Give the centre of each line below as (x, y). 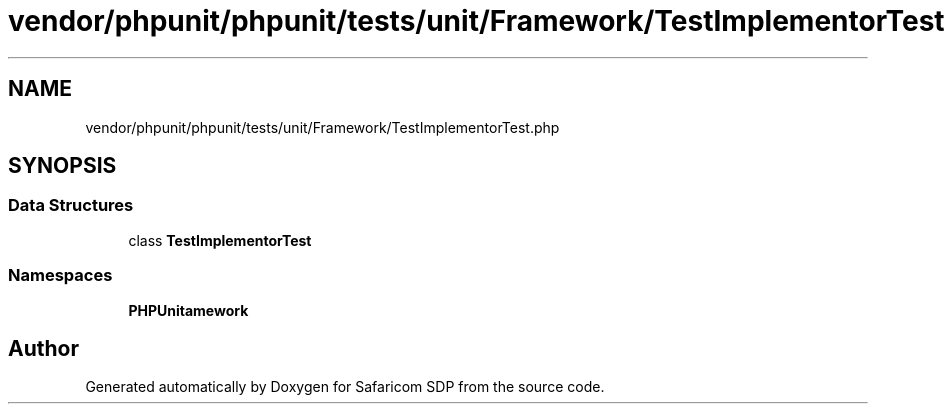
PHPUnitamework (188, 310)
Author (43, 348)
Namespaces (60, 275)
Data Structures (71, 205)
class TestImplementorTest (220, 240)
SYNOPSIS (62, 166)
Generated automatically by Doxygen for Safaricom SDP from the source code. (345, 387)
